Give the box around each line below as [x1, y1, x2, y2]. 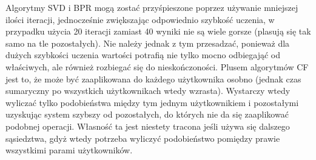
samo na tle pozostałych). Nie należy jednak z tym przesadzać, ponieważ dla [5, 36, 290, 49]
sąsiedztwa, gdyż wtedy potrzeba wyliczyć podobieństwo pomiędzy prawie [5, 132, 280, 144]
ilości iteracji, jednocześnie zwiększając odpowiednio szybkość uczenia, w [5, 13, 275, 25]
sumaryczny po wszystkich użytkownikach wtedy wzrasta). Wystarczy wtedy [5, 84, 291, 97]
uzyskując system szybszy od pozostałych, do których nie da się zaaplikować [5, 108, 289, 121]
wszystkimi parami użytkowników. [5, 144, 133, 156]
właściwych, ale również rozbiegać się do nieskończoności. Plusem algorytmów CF [5, 60, 309, 73]
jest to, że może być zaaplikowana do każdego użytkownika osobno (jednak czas [5, 72, 301, 85]
